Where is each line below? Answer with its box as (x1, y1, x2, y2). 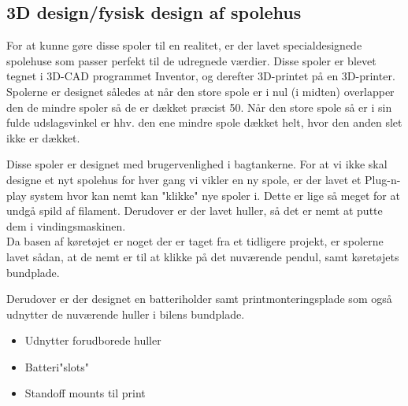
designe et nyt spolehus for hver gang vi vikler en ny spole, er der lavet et (6, 171, 362, 187)
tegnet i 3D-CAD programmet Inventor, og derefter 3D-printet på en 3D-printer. (6, 68, 395, 84)
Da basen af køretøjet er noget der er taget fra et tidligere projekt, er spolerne (6, 233, 384, 249)
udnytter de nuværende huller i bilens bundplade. (6, 305, 245, 322)
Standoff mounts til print (24, 385, 146, 401)
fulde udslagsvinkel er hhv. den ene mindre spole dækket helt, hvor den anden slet (6, 114, 402, 131)
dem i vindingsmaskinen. (6, 217, 126, 234)
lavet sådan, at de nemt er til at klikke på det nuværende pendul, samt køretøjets (6, 248, 399, 264)
